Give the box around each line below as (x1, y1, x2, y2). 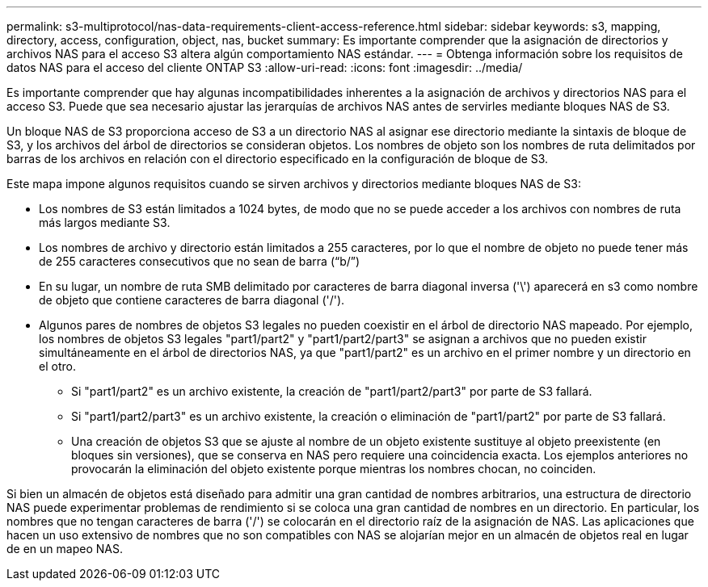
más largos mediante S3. (39, 216, 171, 229)
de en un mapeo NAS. (6, 542, 123, 556)
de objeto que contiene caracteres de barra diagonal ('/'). (39, 293, 345, 307)
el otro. (39, 359, 76, 373)
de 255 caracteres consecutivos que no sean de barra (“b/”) (39, 254, 360, 268)
